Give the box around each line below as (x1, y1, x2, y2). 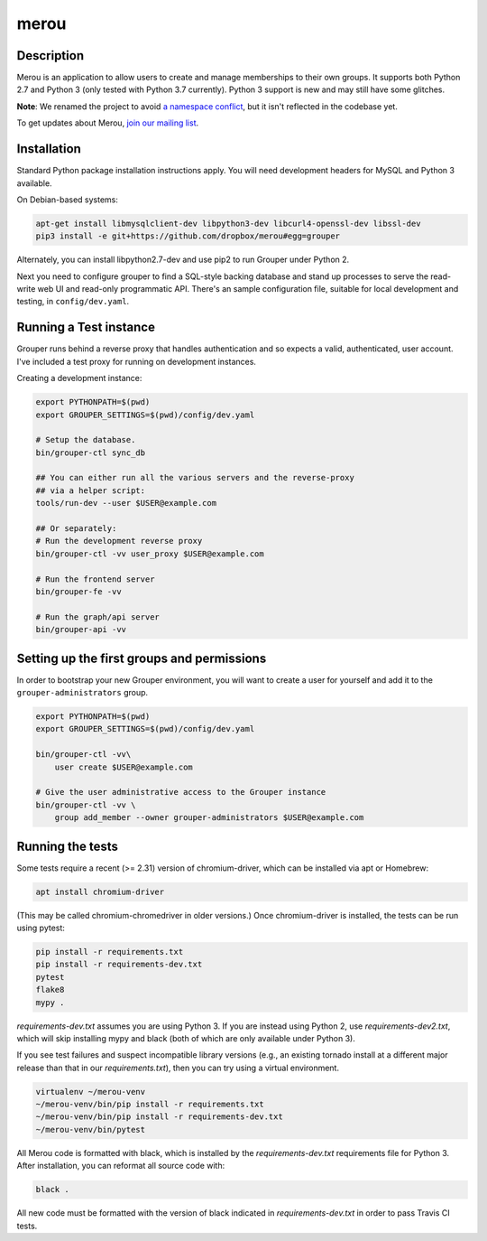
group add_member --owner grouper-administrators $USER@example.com (54, 813, 364, 823)
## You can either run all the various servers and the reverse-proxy (35, 472, 355, 483)
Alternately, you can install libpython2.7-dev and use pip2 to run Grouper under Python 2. (16, 254, 350, 266)
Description (16, 48, 85, 63)
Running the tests (16, 838, 119, 854)
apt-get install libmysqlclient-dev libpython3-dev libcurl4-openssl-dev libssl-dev (35, 218, 421, 229)
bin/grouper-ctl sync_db (35, 447, 146, 458)
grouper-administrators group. (16, 687, 149, 698)
